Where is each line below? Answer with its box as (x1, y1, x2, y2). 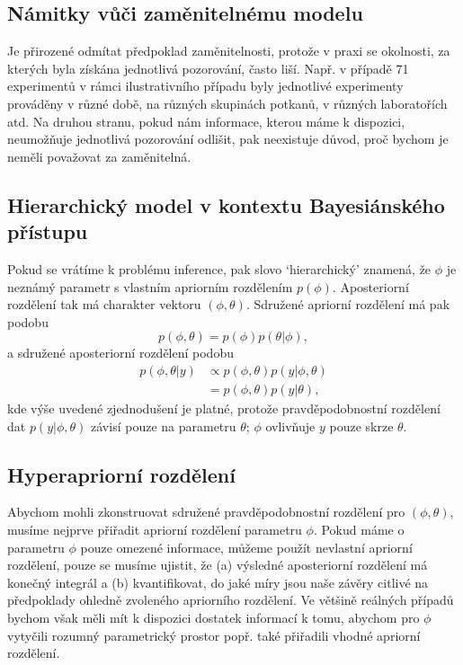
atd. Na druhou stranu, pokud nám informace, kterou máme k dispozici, (7, 111, 405, 130)
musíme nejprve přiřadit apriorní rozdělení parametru (7, 519, 302, 538)
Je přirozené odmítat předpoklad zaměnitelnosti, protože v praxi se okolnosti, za (7, 41, 450, 60)
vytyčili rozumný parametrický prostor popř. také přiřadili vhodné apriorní (7, 625, 421, 644)
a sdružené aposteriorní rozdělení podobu (7, 343, 234, 362)
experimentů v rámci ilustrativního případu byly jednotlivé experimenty (7, 76, 404, 95)
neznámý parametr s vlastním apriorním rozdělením (7, 277, 293, 296)
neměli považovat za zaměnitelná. (7, 146, 191, 165)
